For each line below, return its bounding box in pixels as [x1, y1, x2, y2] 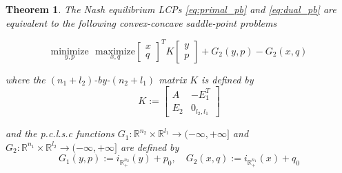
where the [6, 72, 46, 86]
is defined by [201, 72, 254, 86]
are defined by [121, 139, 179, 154]
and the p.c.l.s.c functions [6, 126, 114, 141]
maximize [95, 46, 136, 57]
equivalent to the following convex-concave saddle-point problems [6, 15, 277, 30]
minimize [50, 46, 89, 57]
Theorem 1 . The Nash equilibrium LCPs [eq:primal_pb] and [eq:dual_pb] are [6, 2, 336, 16]
